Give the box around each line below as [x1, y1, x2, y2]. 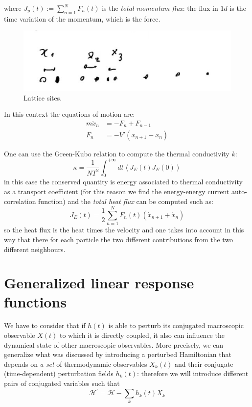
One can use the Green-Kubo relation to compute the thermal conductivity [4, 148, 229, 158]
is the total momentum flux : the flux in [102, 3, 218, 13]
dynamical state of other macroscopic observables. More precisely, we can [4, 339, 224, 350]
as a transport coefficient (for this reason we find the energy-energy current [4, 186, 229, 197]
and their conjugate [174, 358, 233, 369]
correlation [4, 196, 36, 206]
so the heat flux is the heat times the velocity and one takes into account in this [4, 225, 244, 235]
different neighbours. [4, 244, 66, 254]
